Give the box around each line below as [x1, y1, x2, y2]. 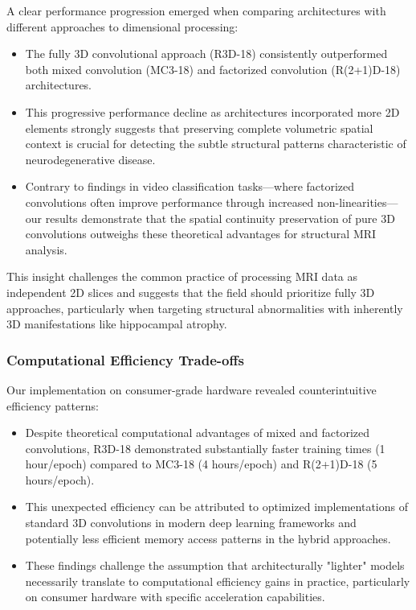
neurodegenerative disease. [25, 150, 156, 167]
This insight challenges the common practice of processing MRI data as [6, 268, 358, 285]
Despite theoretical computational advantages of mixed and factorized [25, 424, 369, 441]
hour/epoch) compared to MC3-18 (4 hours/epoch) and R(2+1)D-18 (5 [25, 455, 377, 472]
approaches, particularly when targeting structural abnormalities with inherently [6, 299, 403, 316]
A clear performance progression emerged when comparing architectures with [6, 2, 386, 19]
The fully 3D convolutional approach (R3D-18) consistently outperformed [25, 45, 388, 62]
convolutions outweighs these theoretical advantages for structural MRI [25, 225, 377, 242]
